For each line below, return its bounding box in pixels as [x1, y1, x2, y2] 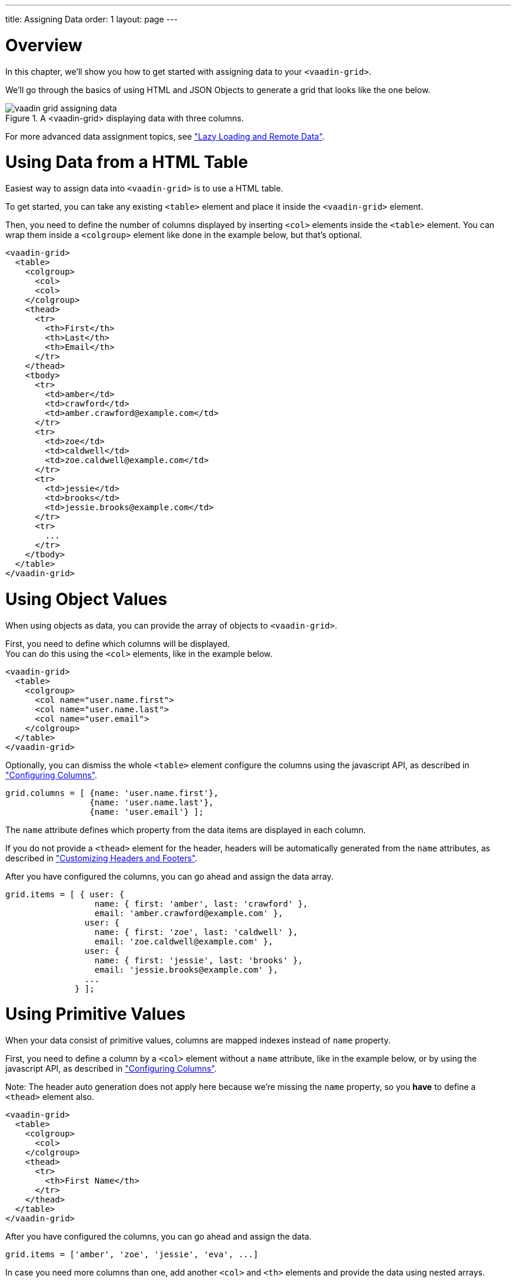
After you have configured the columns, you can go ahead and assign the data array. [5, 871, 334, 881]
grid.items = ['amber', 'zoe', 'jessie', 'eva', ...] [5, 1250, 258, 1259]
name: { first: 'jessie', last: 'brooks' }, [94, 955, 303, 965]
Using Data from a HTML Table [5, 152, 248, 173]
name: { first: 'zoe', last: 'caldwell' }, [94, 927, 298, 937]
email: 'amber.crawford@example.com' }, [94, 908, 284, 918]
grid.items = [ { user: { [5, 889, 125, 899]
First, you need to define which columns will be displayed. [5, 638, 230, 649]
